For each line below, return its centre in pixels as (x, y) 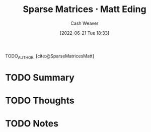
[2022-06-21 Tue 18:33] (85, 33)
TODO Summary (40, 77)
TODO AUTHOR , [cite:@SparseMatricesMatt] (50, 56)
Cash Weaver (85, 23)
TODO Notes (32, 124)
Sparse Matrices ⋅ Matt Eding (85, 9)
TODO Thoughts (40, 101)
